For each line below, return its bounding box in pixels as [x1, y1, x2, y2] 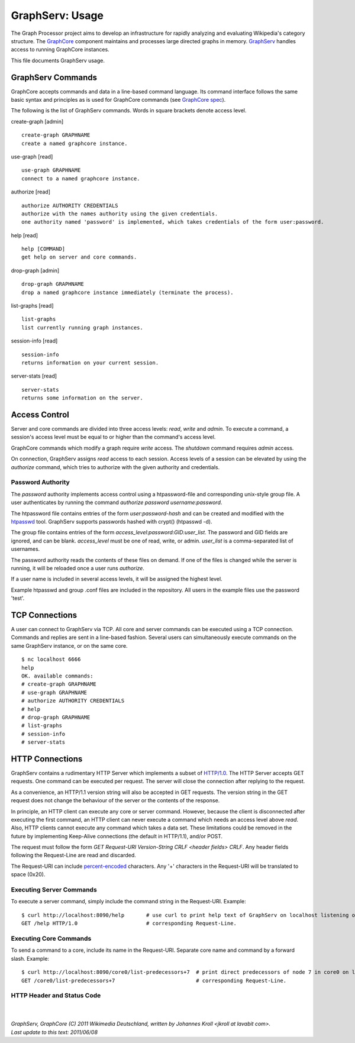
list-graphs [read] [11, 302, 54, 309]
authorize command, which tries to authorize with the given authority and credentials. [11, 463, 220, 470]
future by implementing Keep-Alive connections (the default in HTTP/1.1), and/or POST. [11, 832, 223, 839]
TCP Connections [11, 610, 77, 620]
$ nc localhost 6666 [21, 656, 81, 663]
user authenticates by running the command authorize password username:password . [11, 499, 222, 506]
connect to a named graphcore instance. [21, 175, 140, 182]
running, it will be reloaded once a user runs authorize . [11, 564, 145, 571]
